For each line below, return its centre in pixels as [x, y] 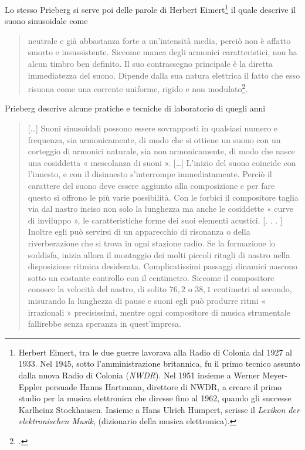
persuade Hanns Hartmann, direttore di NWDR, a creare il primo [164, 386]
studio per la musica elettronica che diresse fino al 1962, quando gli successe [155, 398]
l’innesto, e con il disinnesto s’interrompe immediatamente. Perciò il [150, 174]
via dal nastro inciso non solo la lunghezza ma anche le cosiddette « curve [161, 209]
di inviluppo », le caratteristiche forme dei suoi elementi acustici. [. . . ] [155, 220]
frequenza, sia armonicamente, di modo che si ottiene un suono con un [154, 139]
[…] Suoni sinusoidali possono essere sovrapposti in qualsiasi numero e [153, 128]
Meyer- [275, 375]
